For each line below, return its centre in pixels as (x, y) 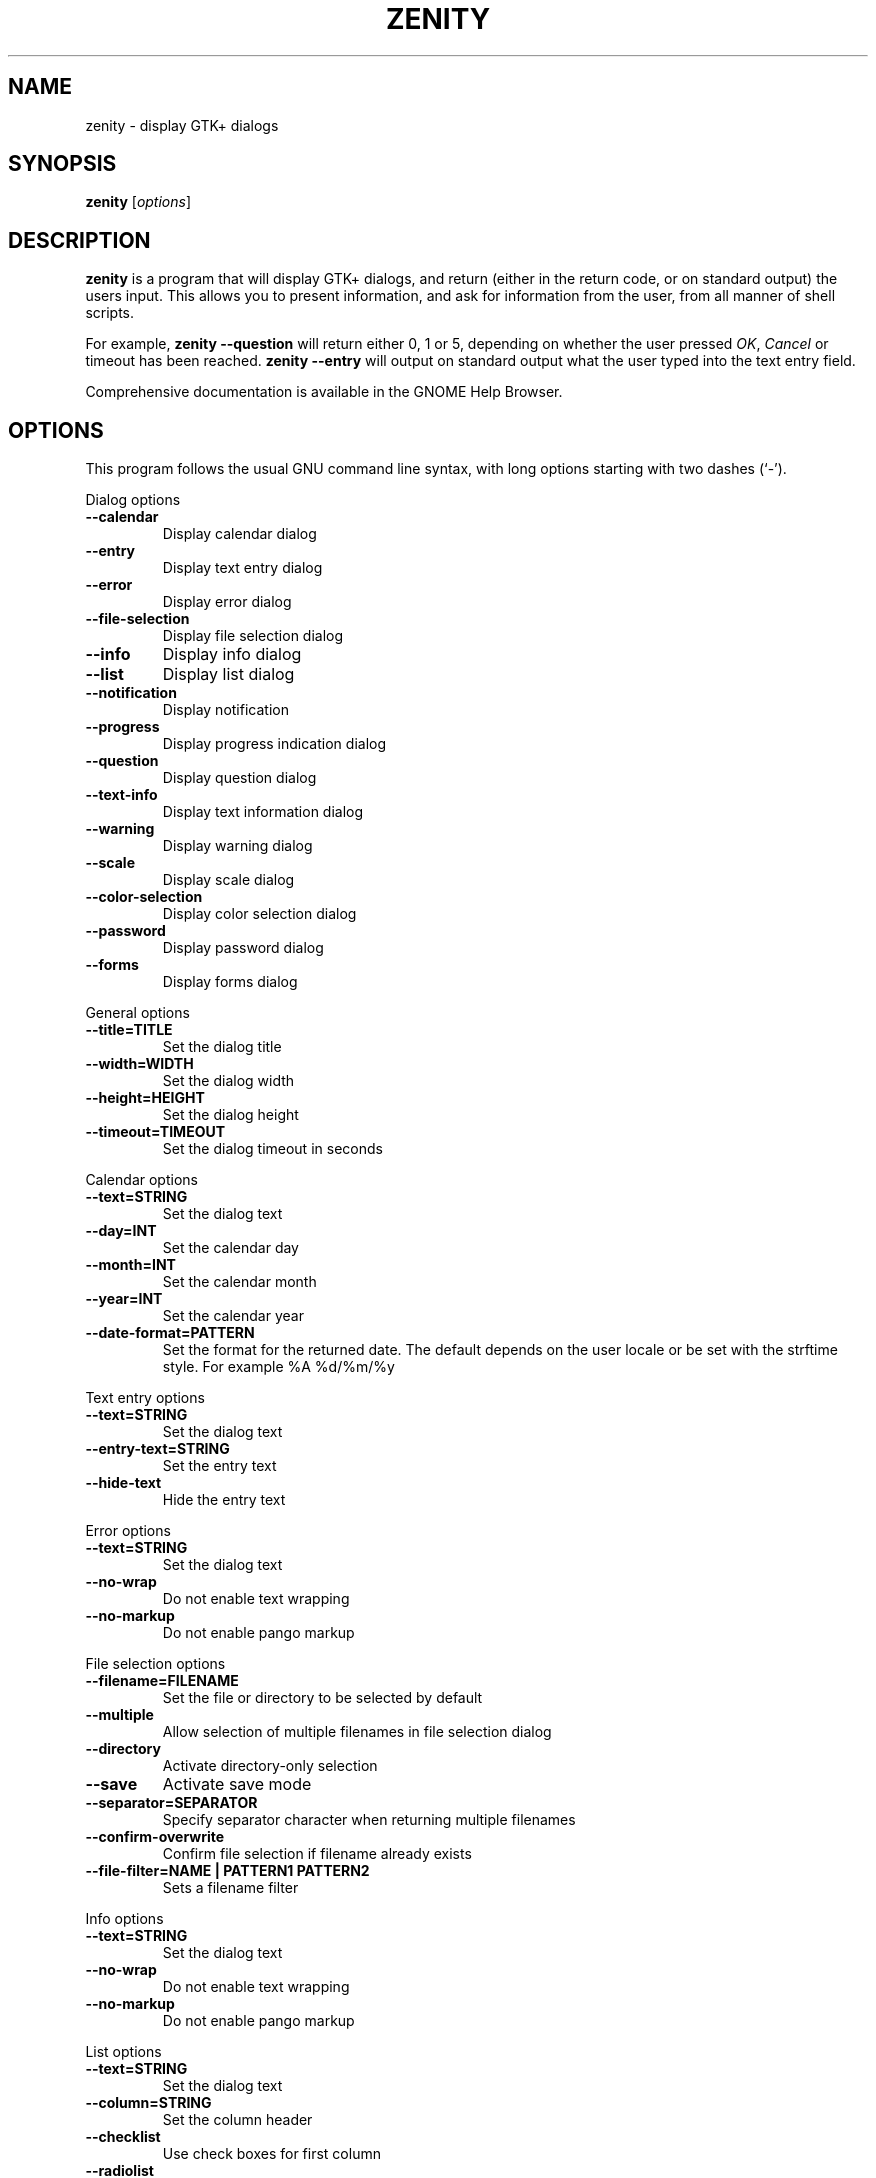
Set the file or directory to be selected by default (322, 1698)
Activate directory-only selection (270, 1766)
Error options (128, 1531)
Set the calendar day (230, 1248)
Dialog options (133, 500)
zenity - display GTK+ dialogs (182, 125)
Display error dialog (227, 602)
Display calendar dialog (239, 534)
